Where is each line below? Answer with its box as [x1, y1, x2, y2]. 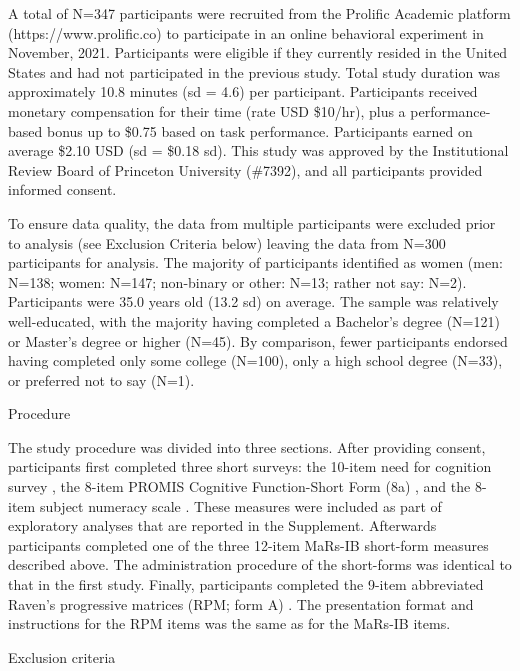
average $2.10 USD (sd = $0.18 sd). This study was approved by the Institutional [8, 140, 509, 161]
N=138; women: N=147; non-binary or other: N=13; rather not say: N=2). [8, 271, 467, 292]
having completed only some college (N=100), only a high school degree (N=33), [8, 350, 503, 371]
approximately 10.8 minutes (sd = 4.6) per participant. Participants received [8, 81, 478, 102]
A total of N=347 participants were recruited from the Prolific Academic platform [8, 3, 511, 23]
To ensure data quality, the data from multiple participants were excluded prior [8, 212, 496, 233]
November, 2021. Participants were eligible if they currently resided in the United [8, 42, 508, 63]
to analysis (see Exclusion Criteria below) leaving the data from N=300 [8, 232, 446, 253]
